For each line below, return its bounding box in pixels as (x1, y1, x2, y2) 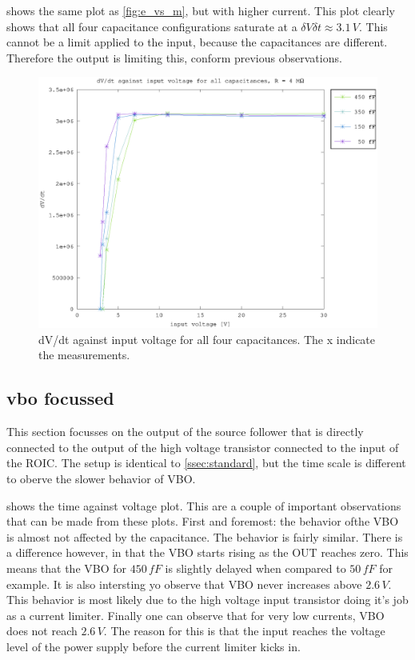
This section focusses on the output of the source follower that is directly (6, 423, 364, 440)
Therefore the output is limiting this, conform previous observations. (6, 49, 342, 66)
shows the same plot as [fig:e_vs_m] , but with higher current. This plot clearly (6, 2, 395, 18)
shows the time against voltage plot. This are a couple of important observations (6, 497, 401, 514)
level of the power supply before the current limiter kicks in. (6, 638, 301, 654)
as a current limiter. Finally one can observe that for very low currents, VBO (6, 606, 385, 623)
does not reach (6, 622, 78, 639)
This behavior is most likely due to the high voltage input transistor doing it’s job (6, 591, 409, 608)
